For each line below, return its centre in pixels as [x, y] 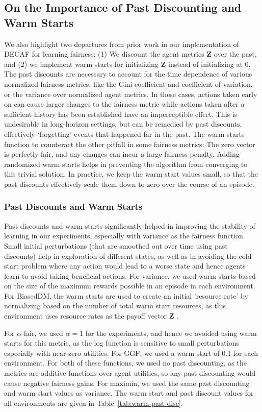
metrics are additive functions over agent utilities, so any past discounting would [130, 373]
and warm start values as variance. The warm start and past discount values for [129, 393]
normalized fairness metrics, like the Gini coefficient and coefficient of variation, [128, 83]
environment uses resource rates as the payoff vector [86, 316]
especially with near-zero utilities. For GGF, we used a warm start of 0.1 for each [131, 353]
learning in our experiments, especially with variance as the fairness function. [125, 236]
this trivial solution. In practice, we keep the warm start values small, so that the [131, 174]
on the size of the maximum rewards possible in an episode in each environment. [130, 286]
